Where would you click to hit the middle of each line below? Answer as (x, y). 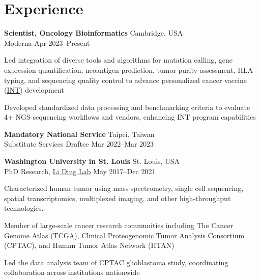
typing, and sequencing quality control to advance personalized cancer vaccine (126, 80)
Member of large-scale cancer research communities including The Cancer (119, 225)
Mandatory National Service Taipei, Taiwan (79, 134)
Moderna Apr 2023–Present (47, 43)
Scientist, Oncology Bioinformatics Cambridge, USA (94, 33)
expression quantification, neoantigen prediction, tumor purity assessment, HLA (128, 69)
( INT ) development (34, 90)
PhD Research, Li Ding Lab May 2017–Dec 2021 (80, 171)
